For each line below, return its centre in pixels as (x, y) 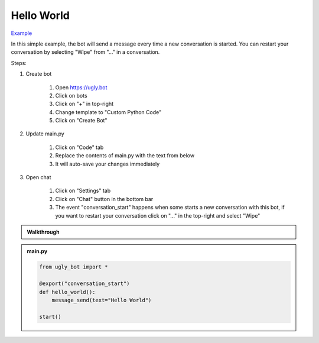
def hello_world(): (67, 292)
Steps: (19, 63)
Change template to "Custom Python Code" (108, 112)
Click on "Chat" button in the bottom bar (104, 199)
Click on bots (71, 95)
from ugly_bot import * (74, 267)
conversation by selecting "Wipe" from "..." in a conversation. (85, 52)
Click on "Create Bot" (81, 121)
